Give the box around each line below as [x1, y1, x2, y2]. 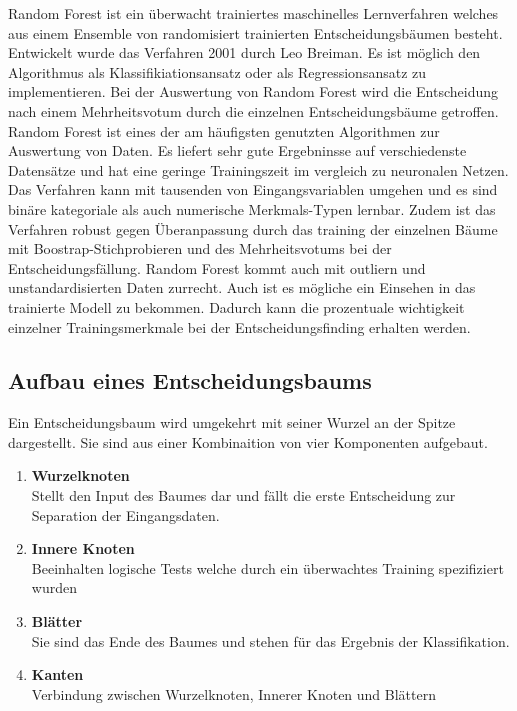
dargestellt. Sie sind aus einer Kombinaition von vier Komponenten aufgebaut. [8, 431, 488, 452]
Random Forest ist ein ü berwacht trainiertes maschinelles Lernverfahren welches [8, 3, 499, 23]
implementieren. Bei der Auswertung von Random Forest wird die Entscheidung [8, 81, 499, 102]
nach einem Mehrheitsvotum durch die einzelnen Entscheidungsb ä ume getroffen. [8, 100, 499, 121]
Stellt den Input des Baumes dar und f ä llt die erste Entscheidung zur [31, 485, 456, 506]
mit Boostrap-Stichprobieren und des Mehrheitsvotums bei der [8, 238, 392, 259]
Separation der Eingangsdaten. [31, 504, 220, 525]
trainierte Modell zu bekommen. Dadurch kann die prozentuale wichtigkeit [8, 296, 465, 317]
